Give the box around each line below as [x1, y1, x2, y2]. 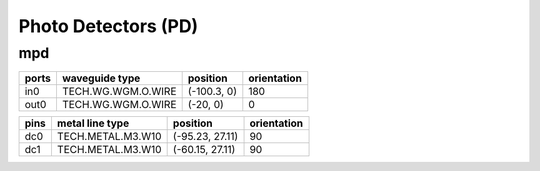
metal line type [56, 116, 130, 130]
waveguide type [61, 71, 141, 85]
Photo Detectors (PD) [18, 15, 199, 37]
